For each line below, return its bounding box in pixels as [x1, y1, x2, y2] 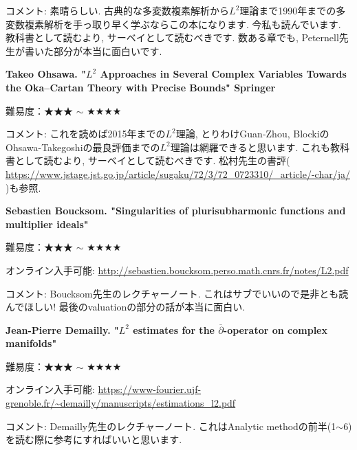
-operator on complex [223, 322, 327, 337]
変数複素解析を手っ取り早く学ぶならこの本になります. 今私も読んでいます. [6, 16, 341, 31]
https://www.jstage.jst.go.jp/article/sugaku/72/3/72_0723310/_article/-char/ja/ [6, 166, 350, 181]
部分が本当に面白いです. [53, 43, 162, 58]
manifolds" [6, 336, 57, 350]
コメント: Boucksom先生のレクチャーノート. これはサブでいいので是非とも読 [6, 286, 349, 300]
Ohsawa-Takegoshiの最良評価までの [6, 139, 160, 154]
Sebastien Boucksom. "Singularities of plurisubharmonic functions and [6, 203, 346, 218]
